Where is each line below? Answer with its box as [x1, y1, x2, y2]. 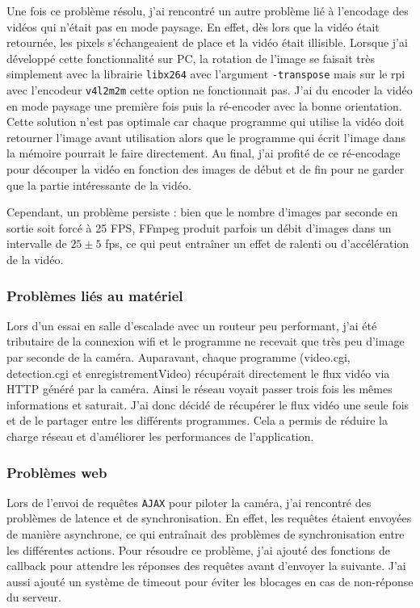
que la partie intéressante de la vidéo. [6, 176, 191, 193]
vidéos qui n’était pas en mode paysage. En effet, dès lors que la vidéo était [6, 18, 380, 35]
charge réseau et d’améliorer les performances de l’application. [6, 428, 314, 444]
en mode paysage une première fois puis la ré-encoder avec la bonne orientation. [6, 97, 402, 114]
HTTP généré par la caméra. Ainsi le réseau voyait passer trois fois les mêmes [6, 380, 393, 397]
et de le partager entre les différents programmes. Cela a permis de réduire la [6, 412, 388, 429]
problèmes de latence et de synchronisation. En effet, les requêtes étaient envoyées [6, 509, 412, 526]
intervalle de [6, 235, 67, 252]
